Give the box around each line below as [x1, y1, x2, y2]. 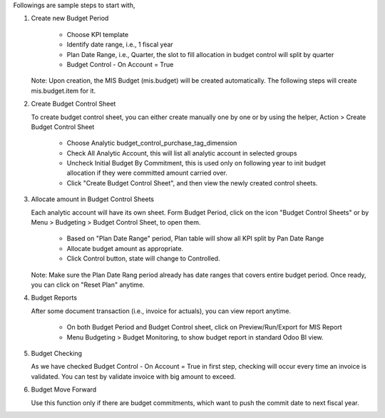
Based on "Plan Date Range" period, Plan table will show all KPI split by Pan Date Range [66, 234, 324, 243]
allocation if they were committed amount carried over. [66, 168, 228, 178]
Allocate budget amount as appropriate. [66, 244, 184, 253]
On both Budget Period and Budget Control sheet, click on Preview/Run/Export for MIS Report [66, 323, 342, 332]
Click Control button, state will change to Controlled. [66, 254, 220, 263]
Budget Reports [31, 293, 78, 302]
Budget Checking [31, 349, 82, 357]
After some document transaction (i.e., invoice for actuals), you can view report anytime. [31, 307, 292, 315]
